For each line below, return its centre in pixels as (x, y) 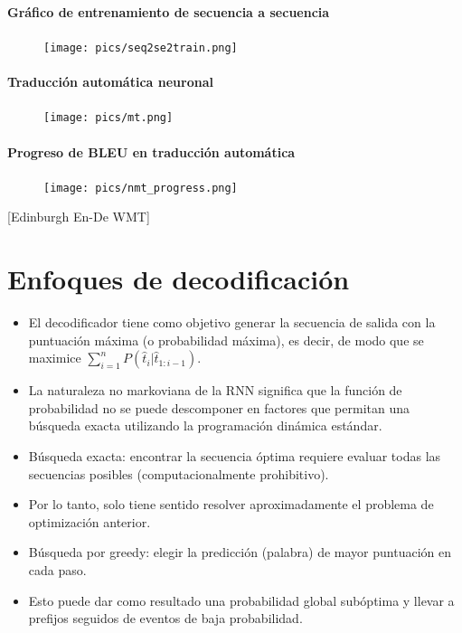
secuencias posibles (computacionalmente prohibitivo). (179, 473)
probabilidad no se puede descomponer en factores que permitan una (219, 407)
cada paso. (57, 570)
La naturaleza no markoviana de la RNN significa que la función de (215, 390)
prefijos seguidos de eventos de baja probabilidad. (165, 618)
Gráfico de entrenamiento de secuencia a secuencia (169, 11)
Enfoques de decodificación (179, 279)
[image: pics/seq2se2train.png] (141, 47)
